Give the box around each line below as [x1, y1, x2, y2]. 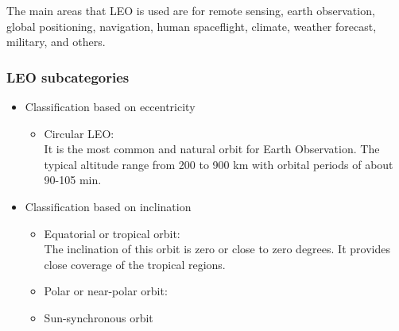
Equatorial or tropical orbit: [44, 225, 180, 241]
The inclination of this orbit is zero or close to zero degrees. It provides [44, 241, 390, 257]
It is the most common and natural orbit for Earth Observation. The [44, 140, 380, 157]
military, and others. [6, 33, 106, 50]
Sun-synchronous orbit [44, 309, 153, 325]
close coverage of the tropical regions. [44, 256, 226, 272]
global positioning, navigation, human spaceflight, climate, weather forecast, [6, 17, 377, 34]
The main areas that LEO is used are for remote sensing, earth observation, [6, 2, 375, 18]
